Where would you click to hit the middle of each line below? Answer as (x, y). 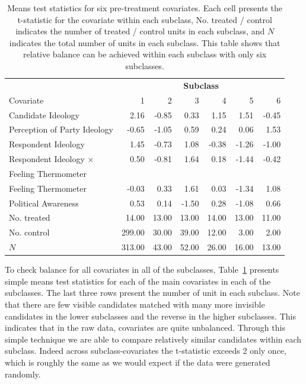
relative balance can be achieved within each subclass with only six (145, 54)
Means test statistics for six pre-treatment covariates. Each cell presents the (145, 8)
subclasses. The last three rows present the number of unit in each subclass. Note (152, 293)
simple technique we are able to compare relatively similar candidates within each (153, 339)
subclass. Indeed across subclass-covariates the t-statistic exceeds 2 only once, (146, 351)
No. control (29, 232)
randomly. (23, 374)
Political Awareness (44, 203)
